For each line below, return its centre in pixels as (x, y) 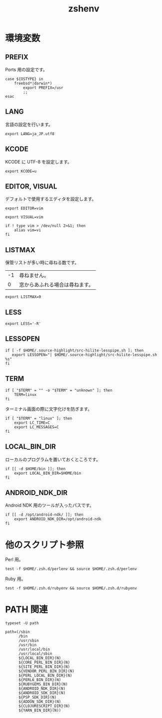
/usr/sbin (28, 641)
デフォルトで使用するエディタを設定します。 (51, 199)
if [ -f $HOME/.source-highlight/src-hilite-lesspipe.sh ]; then (74, 350)
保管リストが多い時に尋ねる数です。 (42, 263)
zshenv (84, 9)
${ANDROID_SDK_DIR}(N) (42, 693)
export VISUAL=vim (24, 217)
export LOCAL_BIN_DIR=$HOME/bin (48, 473)
